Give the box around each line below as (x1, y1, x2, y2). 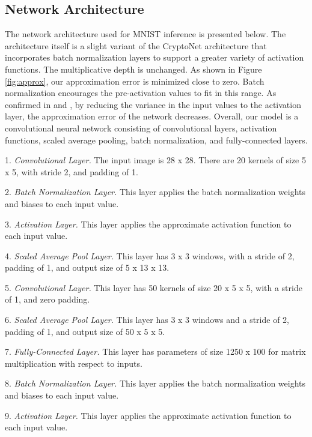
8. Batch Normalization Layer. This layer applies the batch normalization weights (5, 377, 306, 390)
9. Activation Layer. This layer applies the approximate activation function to (5, 409, 292, 421)
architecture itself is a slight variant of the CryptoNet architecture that (5, 39, 267, 52)
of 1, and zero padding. (5, 293, 90, 306)
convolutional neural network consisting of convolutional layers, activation (5, 121, 277, 134)
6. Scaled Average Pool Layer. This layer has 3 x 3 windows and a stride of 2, (5, 313, 289, 326)
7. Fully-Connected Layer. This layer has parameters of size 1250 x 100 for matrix (5, 345, 306, 358)
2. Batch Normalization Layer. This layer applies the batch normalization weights (5, 185, 306, 198)
